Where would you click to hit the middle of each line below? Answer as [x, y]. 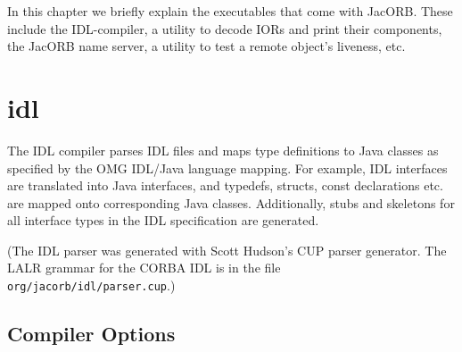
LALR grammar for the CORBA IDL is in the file [144, 268]
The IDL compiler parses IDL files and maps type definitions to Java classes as [223, 150]
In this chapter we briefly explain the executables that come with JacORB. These [230, 11]
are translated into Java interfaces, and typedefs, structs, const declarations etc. [225, 185]
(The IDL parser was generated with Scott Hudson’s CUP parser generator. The [227, 250]
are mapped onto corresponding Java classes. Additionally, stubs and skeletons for [231, 202]
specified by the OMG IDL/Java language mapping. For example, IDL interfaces [227, 168]
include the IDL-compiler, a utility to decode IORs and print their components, [225, 28]
